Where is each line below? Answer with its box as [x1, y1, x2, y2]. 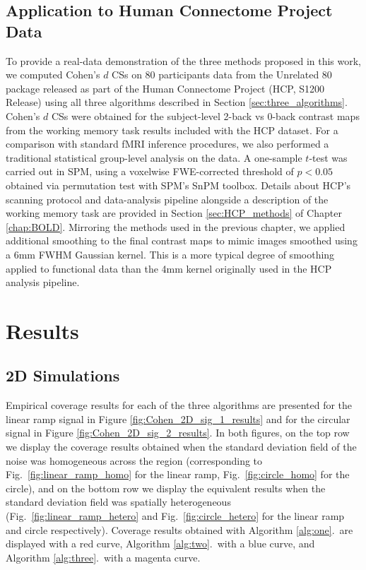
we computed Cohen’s [6, 67, 100, 82]
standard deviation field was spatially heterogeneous [6, 494, 231, 509]
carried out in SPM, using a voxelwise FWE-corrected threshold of [6, 164, 294, 179]
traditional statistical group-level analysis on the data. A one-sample [6, 150, 302, 165]
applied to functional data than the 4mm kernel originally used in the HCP [6, 261, 332, 275]
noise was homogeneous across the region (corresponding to [6, 453, 263, 468]
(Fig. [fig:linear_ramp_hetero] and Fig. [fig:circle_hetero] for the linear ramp [6, 509, 345, 523]
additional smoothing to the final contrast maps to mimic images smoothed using [6, 233, 358, 248]
